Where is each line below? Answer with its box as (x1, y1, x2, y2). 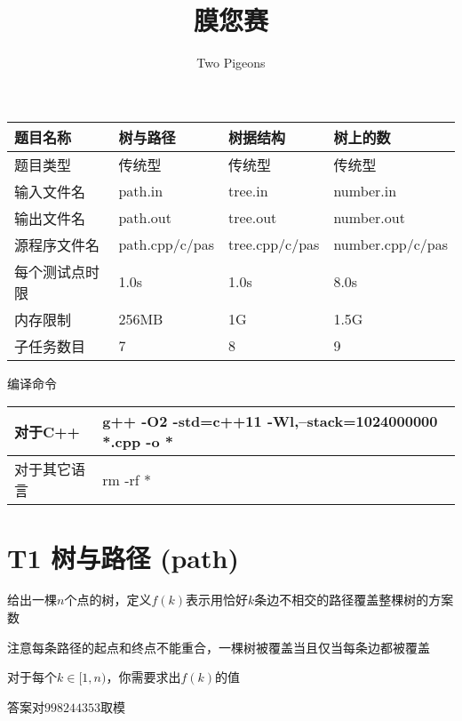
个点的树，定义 (64, 590, 152, 609)
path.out (118, 207, 171, 228)
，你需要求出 (106, 668, 181, 686)
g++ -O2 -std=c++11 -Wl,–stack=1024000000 (102, 411, 438, 432)
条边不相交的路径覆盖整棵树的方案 (254, 590, 454, 609)
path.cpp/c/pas (118, 234, 215, 255)
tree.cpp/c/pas (228, 234, 320, 255)
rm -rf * (102, 469, 152, 490)
